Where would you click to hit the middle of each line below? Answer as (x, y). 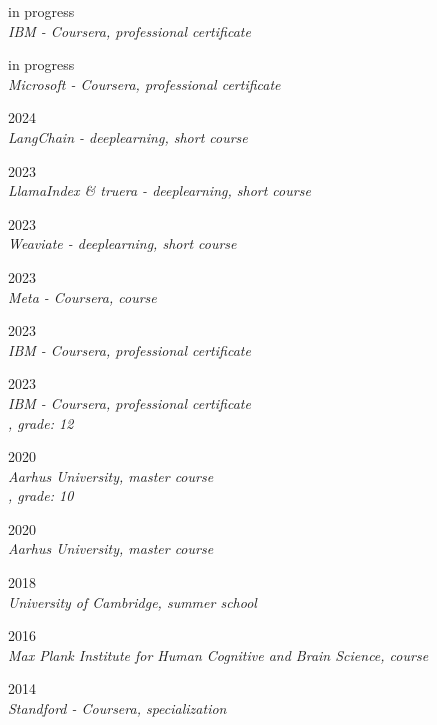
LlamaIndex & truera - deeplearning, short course (159, 190)
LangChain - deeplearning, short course (128, 136)
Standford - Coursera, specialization (117, 708)
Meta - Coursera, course (82, 296)
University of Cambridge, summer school (132, 601)
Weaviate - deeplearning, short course (122, 243)
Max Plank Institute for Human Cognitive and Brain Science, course (218, 654)
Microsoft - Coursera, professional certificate (144, 83)
